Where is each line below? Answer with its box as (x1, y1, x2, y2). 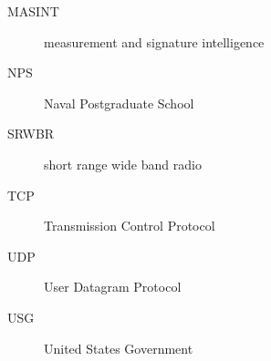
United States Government (44, 338, 193, 357)
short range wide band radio (44, 154, 202, 173)
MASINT (7, 2, 59, 20)
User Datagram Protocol (44, 277, 182, 296)
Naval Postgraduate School (44, 93, 194, 112)
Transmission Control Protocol (44, 216, 215, 235)
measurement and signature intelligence (44, 32, 265, 51)
